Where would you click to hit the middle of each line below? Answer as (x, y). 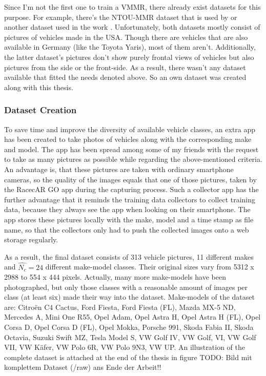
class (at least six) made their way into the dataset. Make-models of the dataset (129, 297)
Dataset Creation (40, 110)
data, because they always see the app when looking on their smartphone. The (127, 209)
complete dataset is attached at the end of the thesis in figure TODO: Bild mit (128, 357)
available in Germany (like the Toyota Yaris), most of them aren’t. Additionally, (130, 47)
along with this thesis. (39, 87)
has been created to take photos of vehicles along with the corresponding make (128, 139)
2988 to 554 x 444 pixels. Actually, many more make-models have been (115, 277)
